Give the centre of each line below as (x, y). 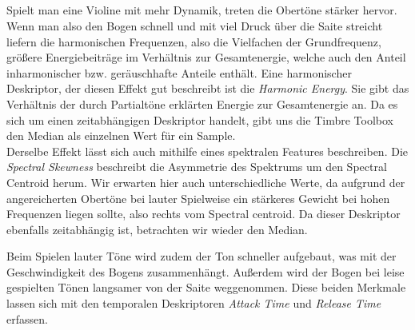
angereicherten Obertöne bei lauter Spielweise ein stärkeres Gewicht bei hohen (198, 198)
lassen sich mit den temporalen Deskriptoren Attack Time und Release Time (194, 303)
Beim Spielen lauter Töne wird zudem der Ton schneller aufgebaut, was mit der (202, 256)
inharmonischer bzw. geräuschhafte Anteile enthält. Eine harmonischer (179, 72)
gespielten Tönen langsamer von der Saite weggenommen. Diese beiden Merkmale (206, 287)
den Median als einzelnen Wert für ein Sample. (121, 135)
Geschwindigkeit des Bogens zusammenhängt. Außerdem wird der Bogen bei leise (206, 271)
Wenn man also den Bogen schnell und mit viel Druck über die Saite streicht (195, 25)
